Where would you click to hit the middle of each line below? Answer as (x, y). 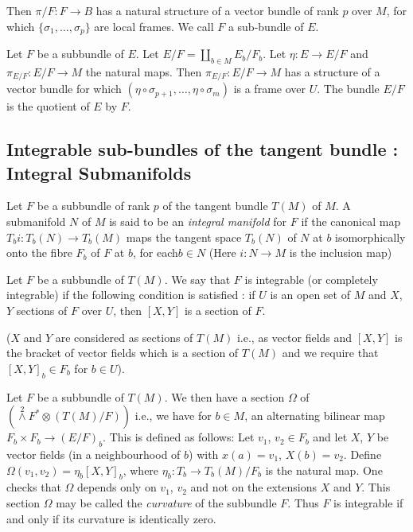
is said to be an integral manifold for (198, 221)
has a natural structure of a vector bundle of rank (217, 10)
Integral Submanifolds (99, 172)
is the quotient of (48, 106)
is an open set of (310, 295)
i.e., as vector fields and (294, 337)
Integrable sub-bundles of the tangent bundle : (203, 149)
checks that (34, 487)
